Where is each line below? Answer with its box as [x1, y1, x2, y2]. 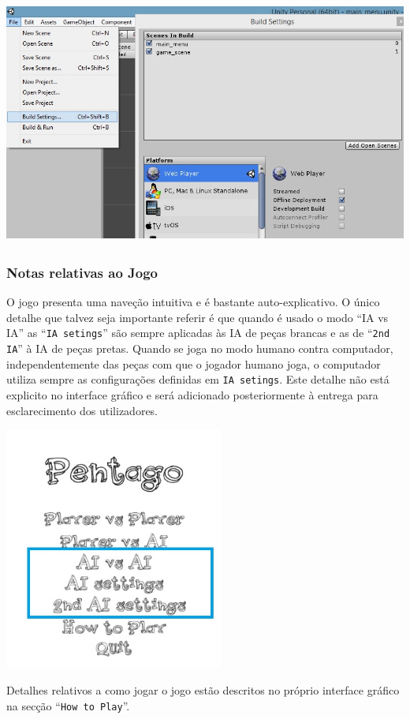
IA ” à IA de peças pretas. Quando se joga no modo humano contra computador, [6, 340, 393, 357]
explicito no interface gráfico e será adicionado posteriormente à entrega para [6, 386, 378, 403]
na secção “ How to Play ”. [6, 697, 130, 713]
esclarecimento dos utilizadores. [6, 402, 158, 418]
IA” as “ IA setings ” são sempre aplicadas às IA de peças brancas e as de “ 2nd [6, 324, 390, 341]
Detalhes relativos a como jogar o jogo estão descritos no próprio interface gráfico [6, 682, 400, 698]
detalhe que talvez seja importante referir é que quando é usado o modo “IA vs [6, 309, 389, 325]
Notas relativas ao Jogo [6, 262, 158, 282]
